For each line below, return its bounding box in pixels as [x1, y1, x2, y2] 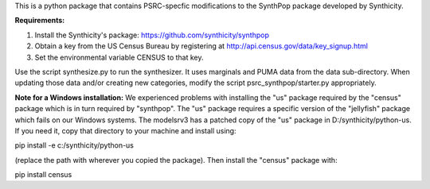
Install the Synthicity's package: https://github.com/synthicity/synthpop [34, 30, 270, 40]
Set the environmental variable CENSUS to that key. [34, 52, 204, 62]
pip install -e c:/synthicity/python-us [14, 141, 135, 150]
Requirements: [14, 16, 65, 25]
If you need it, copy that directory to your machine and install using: [14, 125, 236, 135]
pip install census [14, 170, 72, 179]
